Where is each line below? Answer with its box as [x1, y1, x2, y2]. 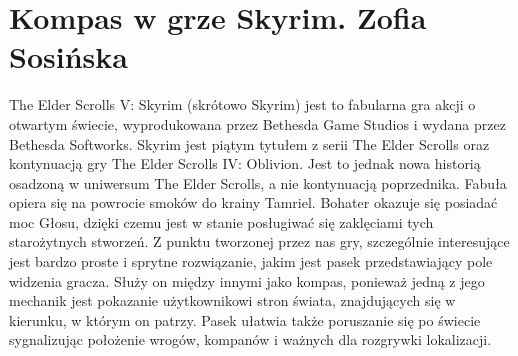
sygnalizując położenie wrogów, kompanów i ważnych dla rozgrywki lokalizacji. [9, 329, 492, 350]
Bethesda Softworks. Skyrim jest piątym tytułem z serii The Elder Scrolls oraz [9, 133, 490, 154]
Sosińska [9, 36, 128, 77]
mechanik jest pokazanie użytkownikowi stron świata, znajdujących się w [9, 290, 456, 311]
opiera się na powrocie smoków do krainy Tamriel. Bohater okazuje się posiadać [9, 192, 498, 213]
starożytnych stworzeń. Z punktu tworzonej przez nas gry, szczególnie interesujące [9, 231, 510, 252]
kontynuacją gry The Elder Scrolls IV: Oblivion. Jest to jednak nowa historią [9, 153, 481, 174]
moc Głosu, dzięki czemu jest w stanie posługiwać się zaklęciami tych [9, 211, 434, 232]
